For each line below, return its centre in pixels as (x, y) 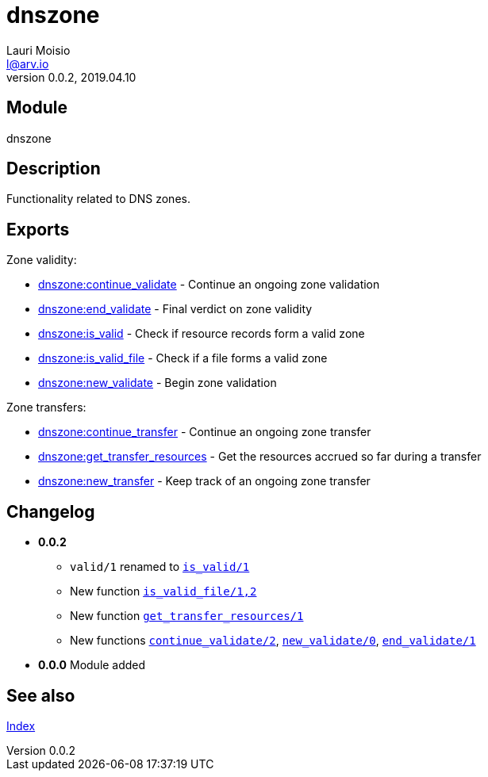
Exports (38, 229)
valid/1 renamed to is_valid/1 (160, 567)
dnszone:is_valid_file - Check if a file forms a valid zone (183, 358)
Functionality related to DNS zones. (98, 199)
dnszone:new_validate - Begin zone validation (158, 383)
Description (54, 169)
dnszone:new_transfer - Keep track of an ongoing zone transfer (204, 481)
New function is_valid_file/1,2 (163, 591)
